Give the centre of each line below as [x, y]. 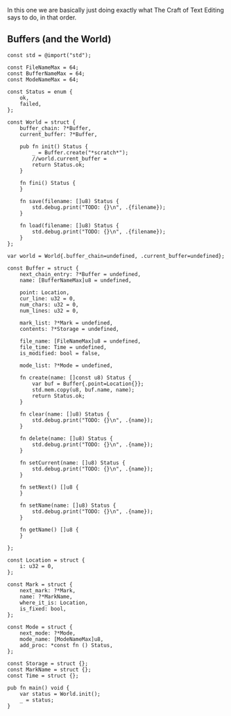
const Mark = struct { [40, 584]
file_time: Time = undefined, [63, 347]
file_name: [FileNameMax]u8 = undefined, [80, 341]
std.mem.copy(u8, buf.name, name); [84, 390]
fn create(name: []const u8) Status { [76, 377]
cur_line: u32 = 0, [48, 298]
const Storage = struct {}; [48, 663]
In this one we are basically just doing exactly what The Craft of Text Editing [115, 10]
